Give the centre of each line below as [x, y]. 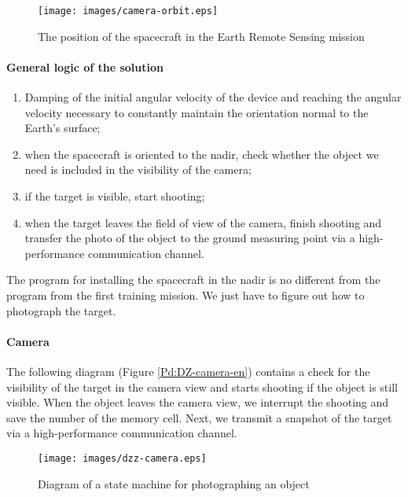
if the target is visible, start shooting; [115, 196]
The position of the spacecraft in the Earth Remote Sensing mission [201, 36]
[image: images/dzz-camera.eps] [122, 458]
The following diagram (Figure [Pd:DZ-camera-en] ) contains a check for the [188, 371]
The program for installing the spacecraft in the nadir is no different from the [193, 280]
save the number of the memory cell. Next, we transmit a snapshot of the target [199, 417]
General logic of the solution [85, 66]
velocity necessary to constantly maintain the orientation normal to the [197, 112]
